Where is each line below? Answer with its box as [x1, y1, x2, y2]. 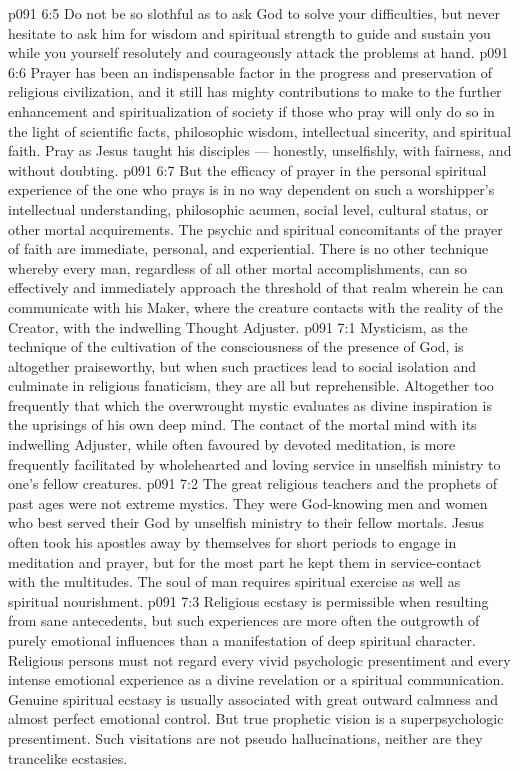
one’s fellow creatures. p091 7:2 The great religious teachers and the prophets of [8, 473, 498, 494]
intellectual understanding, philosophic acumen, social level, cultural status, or [8, 198, 489, 219]
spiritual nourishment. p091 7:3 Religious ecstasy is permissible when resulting [8, 590, 489, 611]
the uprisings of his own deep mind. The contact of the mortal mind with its [8, 414, 477, 435]
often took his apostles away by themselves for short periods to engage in [8, 532, 457, 553]
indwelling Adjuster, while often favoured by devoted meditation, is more [8, 434, 456, 455]
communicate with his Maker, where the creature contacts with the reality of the [8, 296, 503, 317]
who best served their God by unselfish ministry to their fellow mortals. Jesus [8, 512, 484, 533]
